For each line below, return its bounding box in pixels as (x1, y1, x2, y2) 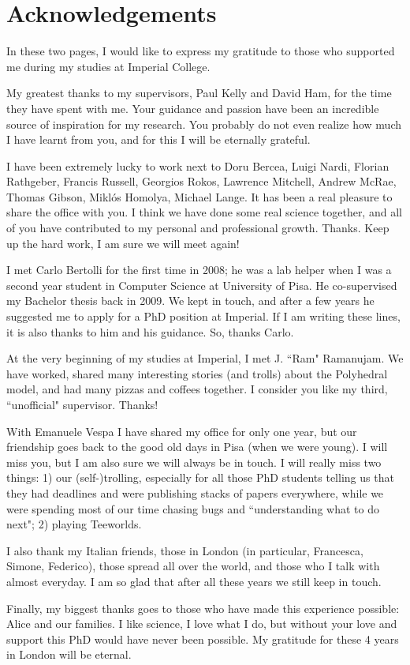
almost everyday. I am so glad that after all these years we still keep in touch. (6, 573, 382, 589)
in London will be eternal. (6, 646, 132, 663)
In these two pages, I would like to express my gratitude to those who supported (6, 43, 395, 59)
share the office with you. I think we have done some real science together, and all (6, 204, 402, 220)
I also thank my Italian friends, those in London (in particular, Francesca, (6, 542, 363, 558)
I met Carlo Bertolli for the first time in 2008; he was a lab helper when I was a (6, 261, 392, 278)
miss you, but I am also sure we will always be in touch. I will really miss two (6, 453, 382, 470)
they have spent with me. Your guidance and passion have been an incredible (6, 100, 379, 116)
